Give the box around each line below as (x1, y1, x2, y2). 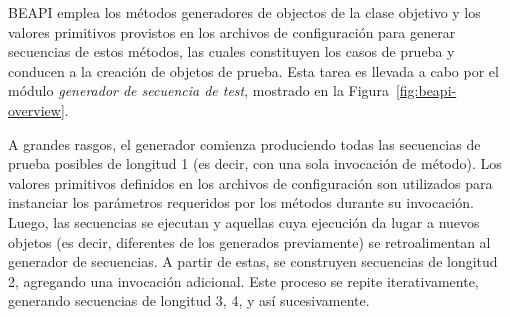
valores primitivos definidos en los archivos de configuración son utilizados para (8, 172, 493, 193)
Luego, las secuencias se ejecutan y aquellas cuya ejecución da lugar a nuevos (8, 211, 480, 232)
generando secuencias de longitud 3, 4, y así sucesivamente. (8, 290, 370, 311)
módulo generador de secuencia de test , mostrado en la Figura (8, 80, 389, 101)
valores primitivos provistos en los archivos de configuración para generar (8, 21, 456, 42)
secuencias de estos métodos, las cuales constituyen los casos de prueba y (8, 41, 455, 62)
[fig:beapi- (395, 80, 457, 101)
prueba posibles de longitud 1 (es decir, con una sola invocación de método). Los (8, 153, 502, 174)
